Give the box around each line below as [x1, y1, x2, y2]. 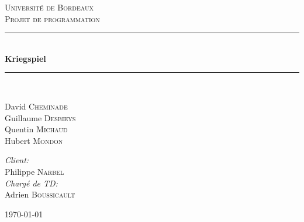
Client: [5, 154, 29, 166]
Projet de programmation [5, 12, 100, 24]
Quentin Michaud [5, 123, 68, 135]
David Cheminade [5, 100, 68, 112]
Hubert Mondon [5, 134, 63, 146]
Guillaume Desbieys [5, 111, 76, 124]
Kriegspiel [5, 52, 46, 64]
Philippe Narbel [5, 165, 64, 177]
